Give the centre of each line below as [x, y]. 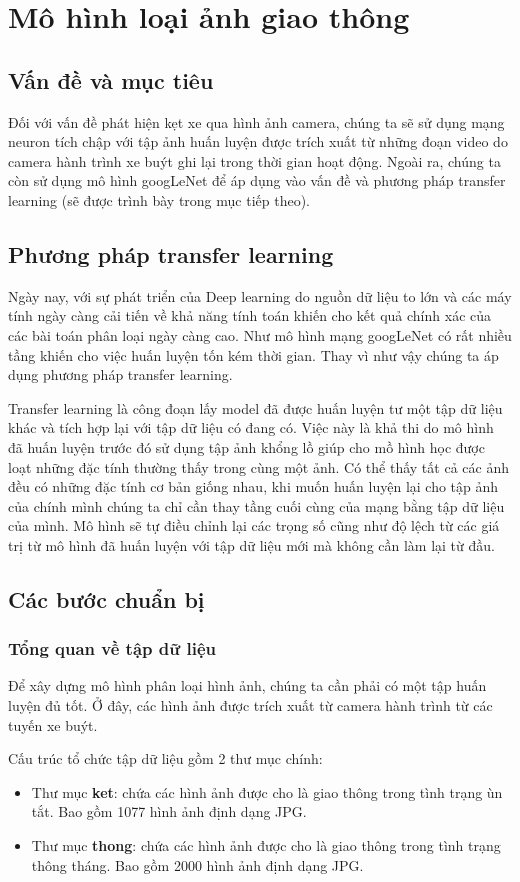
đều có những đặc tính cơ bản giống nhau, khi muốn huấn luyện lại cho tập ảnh [253, 486]
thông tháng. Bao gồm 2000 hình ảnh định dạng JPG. [197, 864]
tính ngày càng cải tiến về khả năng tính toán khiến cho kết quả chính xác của [250, 315]
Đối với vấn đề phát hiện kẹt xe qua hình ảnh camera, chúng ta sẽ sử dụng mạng [256, 121]
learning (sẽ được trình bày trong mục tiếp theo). [159, 199]
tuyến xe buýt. [53, 724]
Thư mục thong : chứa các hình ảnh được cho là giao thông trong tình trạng [266, 845]
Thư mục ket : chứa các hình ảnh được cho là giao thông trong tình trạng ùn [267, 791]
